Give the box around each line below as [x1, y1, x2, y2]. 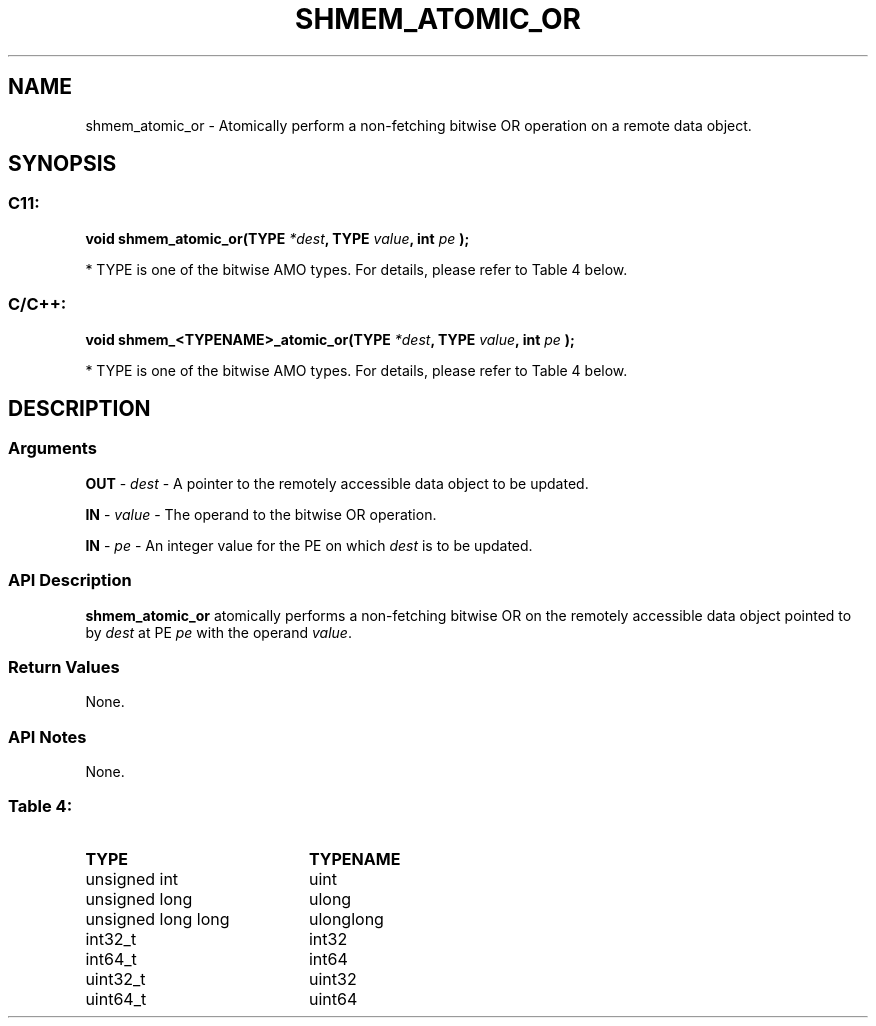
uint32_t [85, 968, 146, 989]
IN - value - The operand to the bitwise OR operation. [85, 505, 437, 523]
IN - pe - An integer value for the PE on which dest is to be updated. [85, 536, 533, 554]
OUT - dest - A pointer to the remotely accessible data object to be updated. [85, 474, 589, 492]
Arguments [8, 438, 97, 459]
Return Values [8, 656, 120, 677]
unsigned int [85, 868, 179, 889]
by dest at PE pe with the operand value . [85, 623, 352, 641]
